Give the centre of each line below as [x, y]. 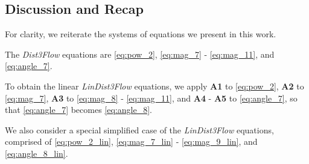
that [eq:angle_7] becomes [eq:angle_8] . [78, 110]
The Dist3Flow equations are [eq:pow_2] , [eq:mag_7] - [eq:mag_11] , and [140, 54]
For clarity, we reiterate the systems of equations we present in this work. [141, 34]
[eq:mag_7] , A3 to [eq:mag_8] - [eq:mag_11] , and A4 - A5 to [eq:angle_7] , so [151, 98]
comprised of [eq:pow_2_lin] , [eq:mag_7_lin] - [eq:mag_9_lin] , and [131, 141]
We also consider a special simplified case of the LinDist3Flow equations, [139, 129]
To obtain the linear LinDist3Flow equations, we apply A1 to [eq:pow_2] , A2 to [154, 86]
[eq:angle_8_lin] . [37, 153]
